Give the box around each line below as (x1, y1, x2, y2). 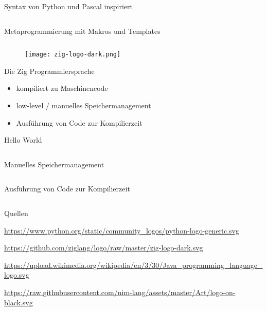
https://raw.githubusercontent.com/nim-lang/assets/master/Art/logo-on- (4, 286, 236, 297)
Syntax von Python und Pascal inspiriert (4, 1, 133, 11)
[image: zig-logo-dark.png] (25, 51, 121, 59)
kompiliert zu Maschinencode (16, 83, 108, 93)
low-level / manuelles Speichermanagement (16, 100, 151, 111)
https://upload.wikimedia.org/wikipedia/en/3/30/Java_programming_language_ (4, 259, 263, 270)
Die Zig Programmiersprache (4, 65, 95, 76)
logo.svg (4, 269, 29, 280)
